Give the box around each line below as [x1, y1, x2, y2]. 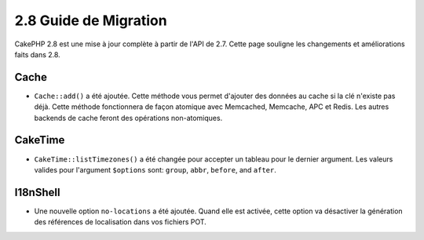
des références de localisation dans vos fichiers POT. [34, 217, 207, 227]
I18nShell [14, 185, 60, 199]
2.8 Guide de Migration [14, 12, 168, 29]
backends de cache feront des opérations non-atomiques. [34, 113, 223, 122]
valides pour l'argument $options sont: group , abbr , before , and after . [34, 165, 276, 174]
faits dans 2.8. [14, 49, 60, 59]
